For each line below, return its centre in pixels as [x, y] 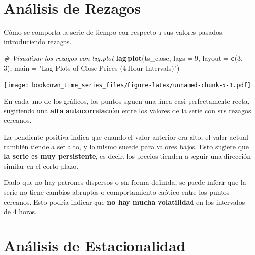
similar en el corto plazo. [41, 165]
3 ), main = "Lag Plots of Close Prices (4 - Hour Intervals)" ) [92, 67]
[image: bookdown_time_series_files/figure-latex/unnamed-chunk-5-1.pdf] [127, 85]
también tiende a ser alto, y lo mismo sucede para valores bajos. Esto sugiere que [127, 146]
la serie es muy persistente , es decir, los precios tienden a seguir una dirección [127, 156]
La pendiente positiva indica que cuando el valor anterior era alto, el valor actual [126, 136]
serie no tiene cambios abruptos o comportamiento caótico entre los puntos [117, 192]
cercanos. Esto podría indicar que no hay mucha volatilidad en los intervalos [125, 201]
